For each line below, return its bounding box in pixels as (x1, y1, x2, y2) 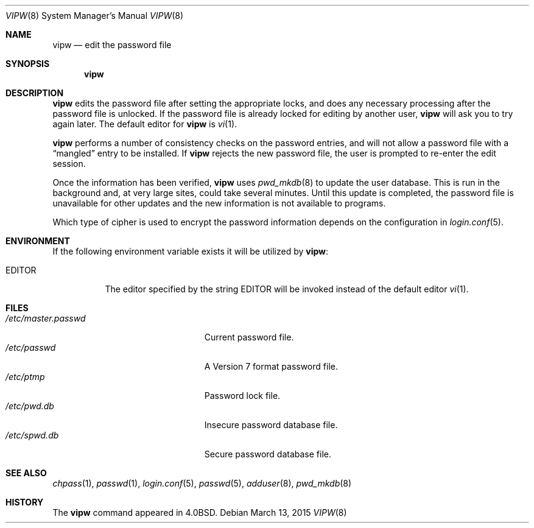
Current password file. (204, 332, 294, 342)
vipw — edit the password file (52, 40, 172, 50)
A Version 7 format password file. (204, 361, 338, 371)
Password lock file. (204, 390, 281, 401)
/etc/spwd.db (5, 430, 59, 440)
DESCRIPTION (5, 88, 64, 98)
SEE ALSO (5, 468, 47, 478)
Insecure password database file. (204, 420, 338, 430)
